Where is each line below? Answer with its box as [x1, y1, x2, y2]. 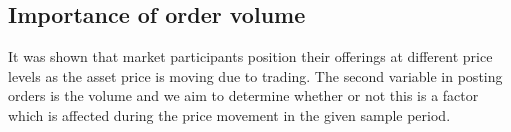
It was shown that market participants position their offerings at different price [8, 46, 493, 67]
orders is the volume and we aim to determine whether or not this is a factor [8, 85, 479, 106]
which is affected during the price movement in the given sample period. [8, 104, 451, 125]
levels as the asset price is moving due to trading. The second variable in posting [8, 65, 503, 86]
